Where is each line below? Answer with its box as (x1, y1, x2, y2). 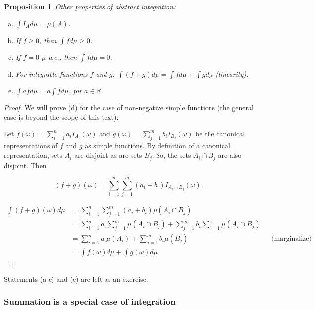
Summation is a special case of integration (4, 295, 176, 307)
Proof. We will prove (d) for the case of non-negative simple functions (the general (4, 102, 254, 112)
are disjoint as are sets (74, 150, 142, 160)
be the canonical (195, 128, 245, 138)
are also (218, 150, 242, 160)
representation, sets (4, 150, 63, 160)
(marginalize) (271, 235, 312, 243)
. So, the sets (152, 150, 191, 160)
